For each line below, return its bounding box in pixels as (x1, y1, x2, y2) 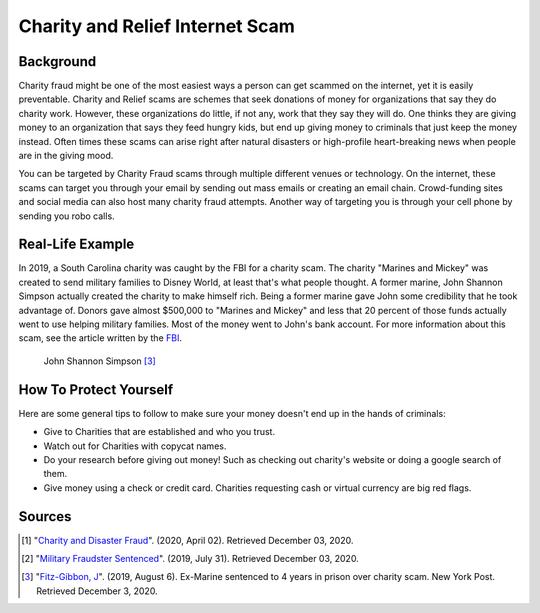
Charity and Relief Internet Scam (18, 15, 295, 37)
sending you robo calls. (18, 210, 115, 222)
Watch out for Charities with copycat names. (43, 440, 227, 452)
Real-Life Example (18, 236, 135, 253)
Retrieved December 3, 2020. (36, 585, 159, 597)
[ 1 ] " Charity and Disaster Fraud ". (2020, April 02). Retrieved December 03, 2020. (21, 534, 354, 546)
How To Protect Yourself (18, 381, 174, 398)
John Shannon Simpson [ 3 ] (43, 355, 157, 367)
